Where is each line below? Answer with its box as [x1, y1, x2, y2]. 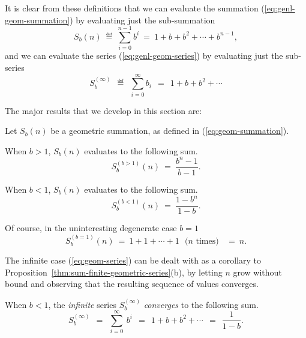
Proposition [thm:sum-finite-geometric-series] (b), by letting [5, 265, 223, 278]
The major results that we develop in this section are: [5, 104, 202, 116]
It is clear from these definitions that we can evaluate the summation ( [5, 2, 265, 14]
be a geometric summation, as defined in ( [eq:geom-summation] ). [50, 124, 289, 137]
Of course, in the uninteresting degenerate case [5, 222, 177, 234]
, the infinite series [48, 298, 116, 310]
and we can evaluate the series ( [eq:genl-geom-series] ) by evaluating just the [5, 49, 283, 62]
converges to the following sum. [143, 298, 259, 310]
